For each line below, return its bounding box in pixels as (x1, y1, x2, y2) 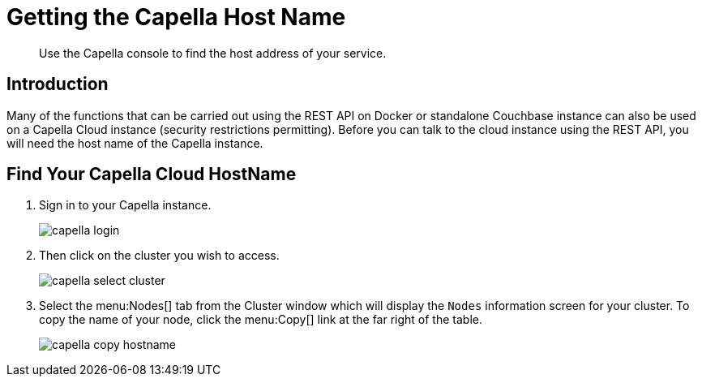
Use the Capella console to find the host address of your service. (39, 45, 387, 60)
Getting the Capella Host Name (6, 3, 346, 31)
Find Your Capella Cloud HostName (6, 164, 297, 185)
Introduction (6, 74, 109, 95)
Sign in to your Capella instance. (39, 198, 212, 213)
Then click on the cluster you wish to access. (39, 248, 280, 263)
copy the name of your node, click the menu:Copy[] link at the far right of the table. (39, 312, 482, 327)
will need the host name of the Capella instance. (6, 136, 263, 150)
